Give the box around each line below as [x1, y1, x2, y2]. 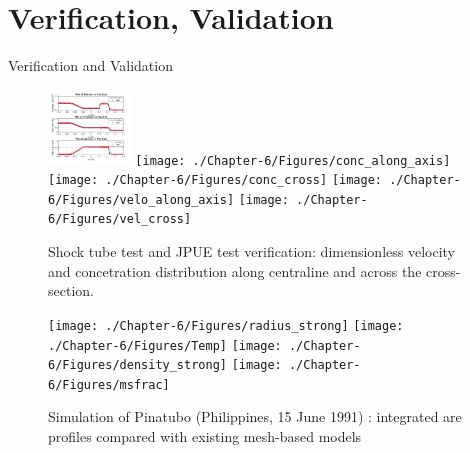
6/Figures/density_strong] [48, 358, 227, 373]
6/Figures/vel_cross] [48, 212, 192, 227]
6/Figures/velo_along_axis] [48, 192, 235, 207]
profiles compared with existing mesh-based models [48, 426, 362, 447]
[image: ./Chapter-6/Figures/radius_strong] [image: [48, 318, 404, 333]
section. [48, 280, 94, 301]
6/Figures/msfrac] [48, 377, 170, 392]
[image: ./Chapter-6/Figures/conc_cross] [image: [48, 173, 382, 188]
